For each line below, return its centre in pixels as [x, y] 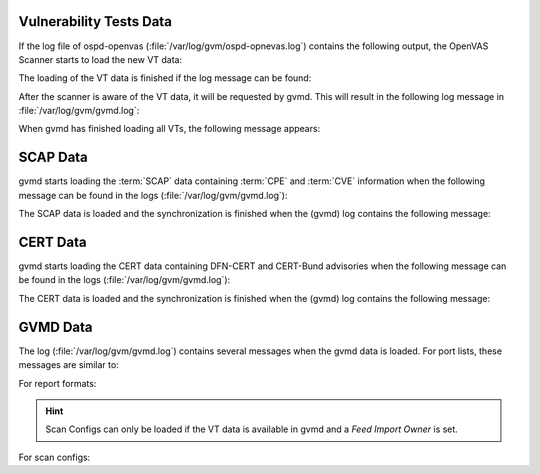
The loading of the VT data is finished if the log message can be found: [165, 78]
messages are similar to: [68, 365]
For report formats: [57, 383]
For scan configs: [54, 457]
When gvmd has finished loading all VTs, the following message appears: [169, 129]
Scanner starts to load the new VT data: [100, 59]
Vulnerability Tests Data [95, 21]
